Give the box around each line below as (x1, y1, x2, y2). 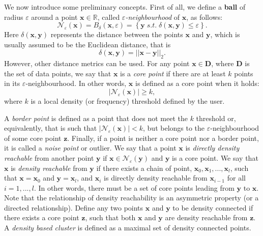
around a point (31, 11, 78, 22)
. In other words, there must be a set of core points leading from (34, 182, 235, 193)
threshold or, (196, 112, 236, 123)
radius (4, 11, 23, 22)
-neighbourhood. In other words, (25, 78, 127, 88)
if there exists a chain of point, (96, 162, 192, 173)
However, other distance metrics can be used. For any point (4, 58, 190, 69)
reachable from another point (4, 152, 94, 163)
